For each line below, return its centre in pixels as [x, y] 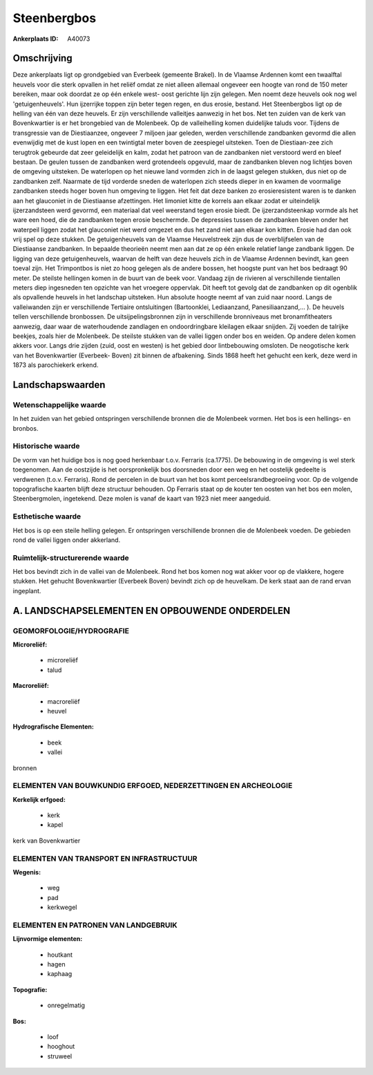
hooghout [61, 1047]
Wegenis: [27, 872]
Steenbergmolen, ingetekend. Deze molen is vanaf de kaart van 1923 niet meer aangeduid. [142, 498]
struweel [60, 1056]
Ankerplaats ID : [36, 39]
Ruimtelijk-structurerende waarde [71, 558]
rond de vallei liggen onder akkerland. [67, 540]
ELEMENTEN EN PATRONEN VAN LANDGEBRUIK [95, 925]
